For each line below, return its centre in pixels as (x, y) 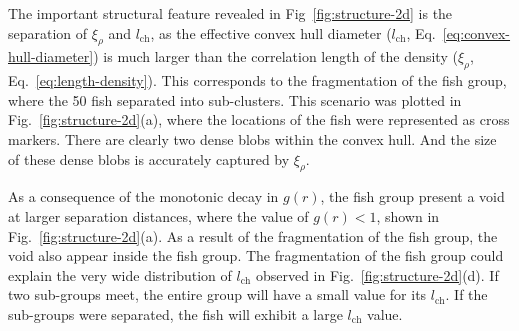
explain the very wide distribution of (120, 274)
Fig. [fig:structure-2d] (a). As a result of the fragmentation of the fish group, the (253, 235)
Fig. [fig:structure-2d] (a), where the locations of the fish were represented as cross (259, 119)
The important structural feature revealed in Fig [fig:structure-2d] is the (230, 13)
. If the (466, 294)
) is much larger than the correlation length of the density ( (275, 56)
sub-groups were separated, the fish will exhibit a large (175, 313)
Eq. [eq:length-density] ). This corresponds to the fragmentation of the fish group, (257, 80)
